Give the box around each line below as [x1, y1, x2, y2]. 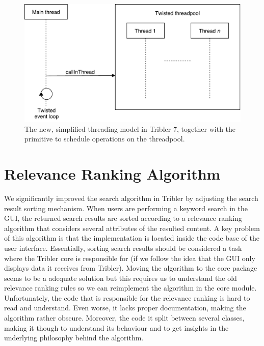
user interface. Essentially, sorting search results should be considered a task [4, 242, 242, 253]
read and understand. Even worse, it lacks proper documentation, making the [4, 302, 246, 313]
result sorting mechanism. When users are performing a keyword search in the [4, 203, 248, 213]
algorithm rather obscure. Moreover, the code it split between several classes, [4, 312, 245, 323]
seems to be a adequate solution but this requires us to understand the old [4, 272, 237, 283]
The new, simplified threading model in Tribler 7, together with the [24, 123, 236, 134]
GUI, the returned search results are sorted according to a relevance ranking [4, 213, 243, 223]
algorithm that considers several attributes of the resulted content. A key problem [4, 222, 260, 233]
